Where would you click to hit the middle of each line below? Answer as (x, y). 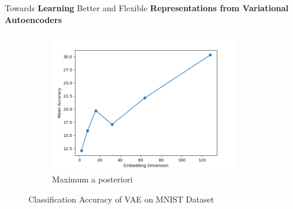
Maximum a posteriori (92, 179)
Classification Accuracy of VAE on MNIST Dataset (121, 199)
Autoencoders (33, 19)
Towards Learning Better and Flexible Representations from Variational (147, 8)
